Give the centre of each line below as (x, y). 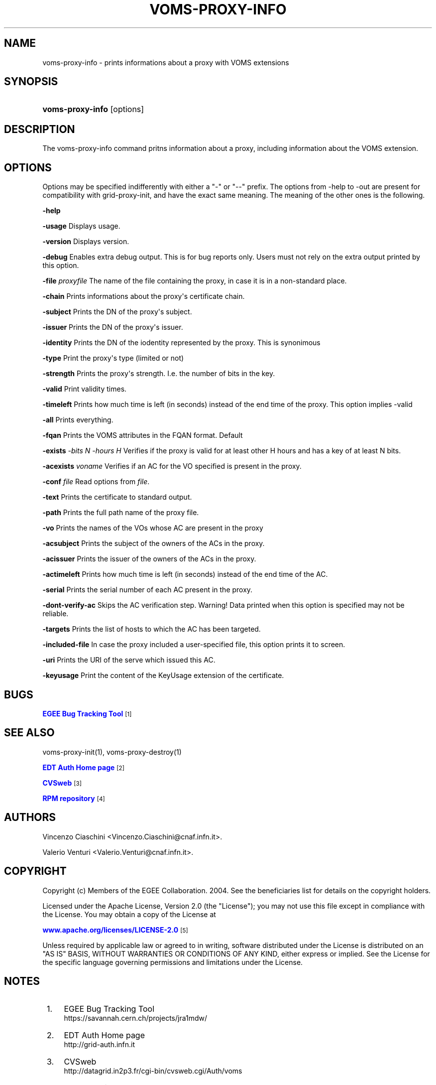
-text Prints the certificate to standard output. (117, 497)
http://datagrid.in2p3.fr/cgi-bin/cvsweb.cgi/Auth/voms (153, 1071)
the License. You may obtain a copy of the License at (129, 914)
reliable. (55, 614)
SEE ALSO (29, 733)
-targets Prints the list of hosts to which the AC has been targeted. (152, 629)
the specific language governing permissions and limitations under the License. (173, 962)
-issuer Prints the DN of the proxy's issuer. (113, 327)
